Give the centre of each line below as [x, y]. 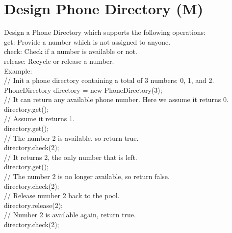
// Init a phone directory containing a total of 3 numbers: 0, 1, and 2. [109, 80]
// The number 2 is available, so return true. [71, 138]
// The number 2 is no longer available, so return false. [87, 176]
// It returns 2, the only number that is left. [71, 157]
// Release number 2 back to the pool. [62, 195]
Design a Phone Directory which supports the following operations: [105, 32]
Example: [18, 70]
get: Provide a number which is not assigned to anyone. [87, 41]
